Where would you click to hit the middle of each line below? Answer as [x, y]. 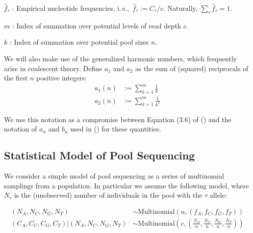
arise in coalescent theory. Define [53, 68]
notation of [21, 129]
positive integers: [62, 78]
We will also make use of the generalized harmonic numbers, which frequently [121, 58]
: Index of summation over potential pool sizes [79, 42]
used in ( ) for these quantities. [116, 129]
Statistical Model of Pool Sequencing [100, 155]
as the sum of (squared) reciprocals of [192, 68]
